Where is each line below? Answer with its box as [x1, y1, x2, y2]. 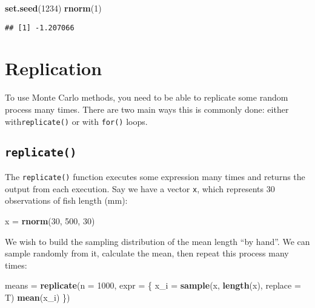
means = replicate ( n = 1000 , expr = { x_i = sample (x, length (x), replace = [5, 279, 301, 292]
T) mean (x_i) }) [5, 290, 70, 303]
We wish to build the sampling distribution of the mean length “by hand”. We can [5, 235, 310, 247]
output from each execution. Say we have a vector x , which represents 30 [5, 182, 275, 195]
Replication [5, 56, 102, 81]
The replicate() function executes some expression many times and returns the [5, 170, 305, 182]
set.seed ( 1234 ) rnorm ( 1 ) [5, 2, 102, 14]
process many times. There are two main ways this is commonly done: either [5, 102, 289, 115]
